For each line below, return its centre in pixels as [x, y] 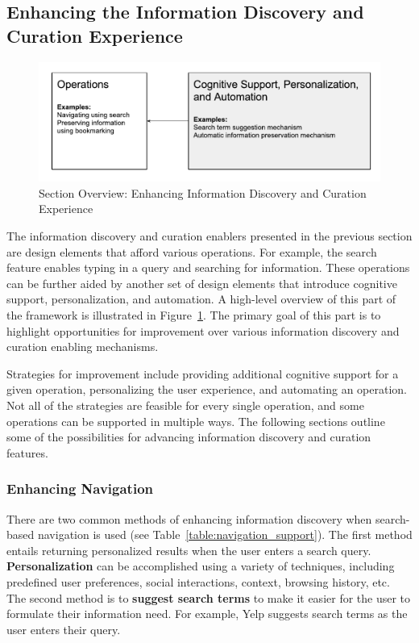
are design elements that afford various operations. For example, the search [192, 251]
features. [27, 452]
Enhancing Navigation [80, 489]
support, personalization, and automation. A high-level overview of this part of [201, 299]
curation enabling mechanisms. [83, 347]
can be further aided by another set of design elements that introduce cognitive [202, 283]
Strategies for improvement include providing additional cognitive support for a [203, 373]
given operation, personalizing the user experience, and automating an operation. [207, 389]
